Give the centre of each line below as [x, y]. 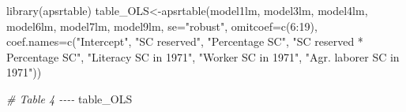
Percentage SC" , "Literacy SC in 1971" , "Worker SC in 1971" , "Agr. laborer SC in [203, 56]
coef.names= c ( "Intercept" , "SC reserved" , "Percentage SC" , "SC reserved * [185, 41]
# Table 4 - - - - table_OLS [70, 98]
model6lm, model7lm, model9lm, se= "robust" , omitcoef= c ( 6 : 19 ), [162, 26]
